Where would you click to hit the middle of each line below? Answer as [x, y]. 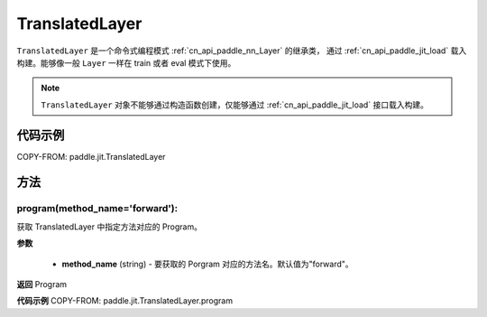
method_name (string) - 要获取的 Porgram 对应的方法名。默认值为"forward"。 [207, 264]
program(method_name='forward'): [97, 209]
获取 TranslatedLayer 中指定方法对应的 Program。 [110, 227]
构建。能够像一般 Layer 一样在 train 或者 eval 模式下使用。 [126, 62]
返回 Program [42, 284]
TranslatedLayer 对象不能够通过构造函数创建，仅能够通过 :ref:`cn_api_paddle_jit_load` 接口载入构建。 [234, 105]
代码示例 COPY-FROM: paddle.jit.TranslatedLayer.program [125, 301]
